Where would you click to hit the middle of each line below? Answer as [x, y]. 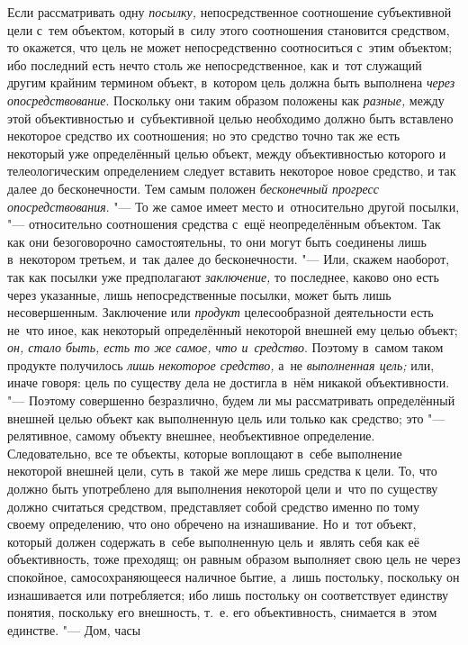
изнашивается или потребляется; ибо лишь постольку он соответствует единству [228, 594]
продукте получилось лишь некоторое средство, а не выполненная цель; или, [221, 364]
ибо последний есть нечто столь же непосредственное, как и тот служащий [215, 64]
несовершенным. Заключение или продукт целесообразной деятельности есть [220, 312]
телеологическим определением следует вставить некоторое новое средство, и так [232, 171]
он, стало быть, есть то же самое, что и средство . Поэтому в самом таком [225, 347]
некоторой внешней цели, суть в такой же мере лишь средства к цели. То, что [222, 471]
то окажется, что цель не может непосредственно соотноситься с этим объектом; [230, 47]
